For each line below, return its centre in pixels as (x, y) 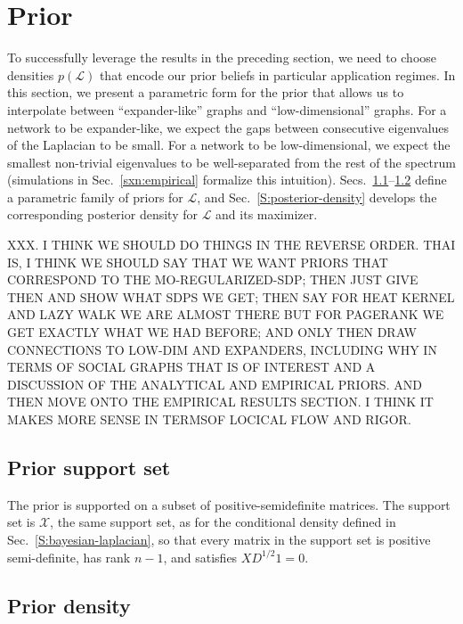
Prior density (69, 605)
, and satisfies (200, 557)
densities (31, 74)
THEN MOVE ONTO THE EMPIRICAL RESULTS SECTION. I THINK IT (220, 402)
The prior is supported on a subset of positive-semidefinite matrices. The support (229, 504)
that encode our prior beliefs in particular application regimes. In (277, 74)
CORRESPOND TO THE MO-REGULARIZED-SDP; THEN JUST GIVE (213, 279)
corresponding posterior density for (102, 214)
